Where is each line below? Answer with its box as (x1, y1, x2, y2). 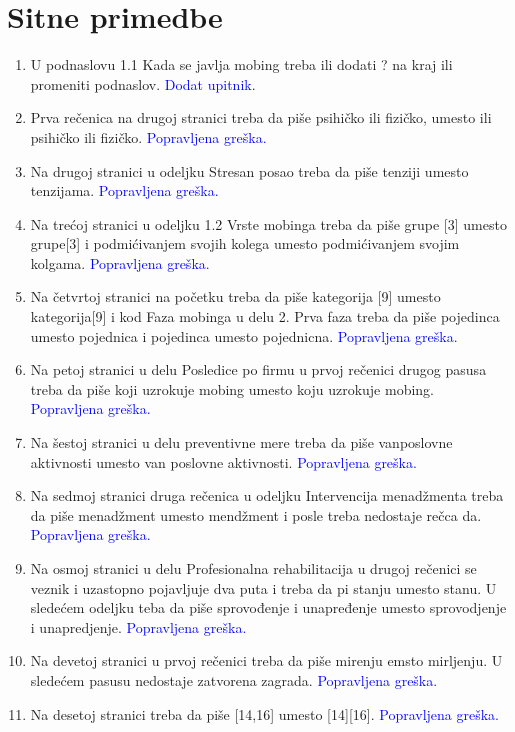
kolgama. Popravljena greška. (30, 252, 210, 273)
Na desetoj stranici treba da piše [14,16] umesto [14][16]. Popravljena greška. (30, 703, 499, 724)
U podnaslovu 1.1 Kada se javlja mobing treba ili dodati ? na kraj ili (30, 54, 453, 75)
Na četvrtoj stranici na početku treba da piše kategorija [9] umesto (30, 286, 441, 307)
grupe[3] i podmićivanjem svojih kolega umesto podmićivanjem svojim (30, 233, 460, 254)
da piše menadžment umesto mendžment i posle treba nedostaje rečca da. (30, 504, 482, 525)
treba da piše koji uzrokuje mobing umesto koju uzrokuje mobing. (30, 378, 434, 399)
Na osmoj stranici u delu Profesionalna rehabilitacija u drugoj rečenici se (30, 558, 477, 578)
